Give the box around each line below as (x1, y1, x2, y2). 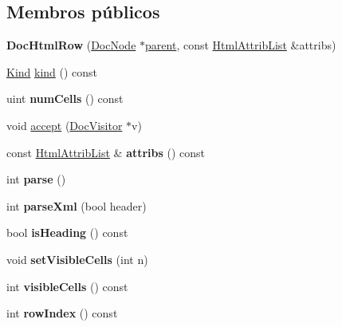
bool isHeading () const (6, 224, 128, 241)
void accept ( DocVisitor (6, 116, 123, 133)
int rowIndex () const (6, 305, 118, 321)
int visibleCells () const (6, 278, 128, 294)
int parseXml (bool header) (6, 197, 147, 214)
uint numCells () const (6, 90, 124, 107)
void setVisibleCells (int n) (6, 250, 148, 267)
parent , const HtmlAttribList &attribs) (145, 37, 336, 53)
